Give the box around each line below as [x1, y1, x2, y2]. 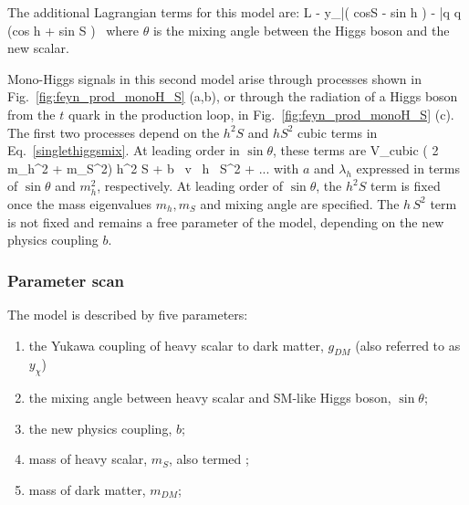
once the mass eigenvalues [7, 194, 152, 213]
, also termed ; [168, 449, 249, 468]
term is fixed [370, 176, 441, 195]
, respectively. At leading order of [97, 176, 284, 195]
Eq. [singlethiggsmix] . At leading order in [7, 141, 240, 160]
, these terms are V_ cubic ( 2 [273, 141, 439, 160]
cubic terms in [297, 122, 378, 142]
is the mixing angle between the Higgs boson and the [152, 20, 450, 39]
